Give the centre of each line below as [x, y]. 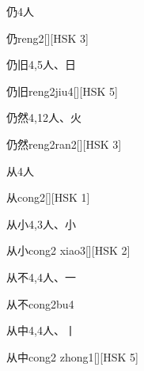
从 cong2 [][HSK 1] [48, 197]
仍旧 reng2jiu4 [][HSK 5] [62, 91]
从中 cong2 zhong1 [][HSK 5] [72, 356]
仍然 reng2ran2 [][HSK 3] [64, 144]
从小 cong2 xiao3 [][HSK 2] [68, 250]
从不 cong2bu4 [40, 303]
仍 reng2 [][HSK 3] [47, 38]
